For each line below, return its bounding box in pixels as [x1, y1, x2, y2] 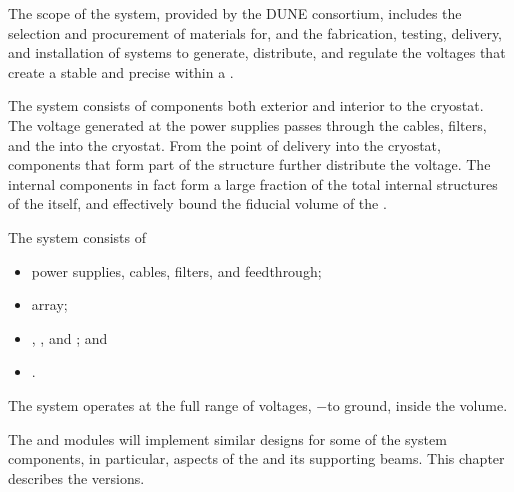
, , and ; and [31, 327, 108, 348]
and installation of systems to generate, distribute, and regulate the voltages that [8, 42, 506, 63]
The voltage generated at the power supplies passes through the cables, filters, [8, 114, 487, 135]
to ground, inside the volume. [327, 394, 508, 415]
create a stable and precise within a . [8, 61, 234, 82]
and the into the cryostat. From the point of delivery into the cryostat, [8, 134, 441, 155]
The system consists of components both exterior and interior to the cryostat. [8, 95, 484, 116]
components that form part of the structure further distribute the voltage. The [8, 154, 491, 175]
